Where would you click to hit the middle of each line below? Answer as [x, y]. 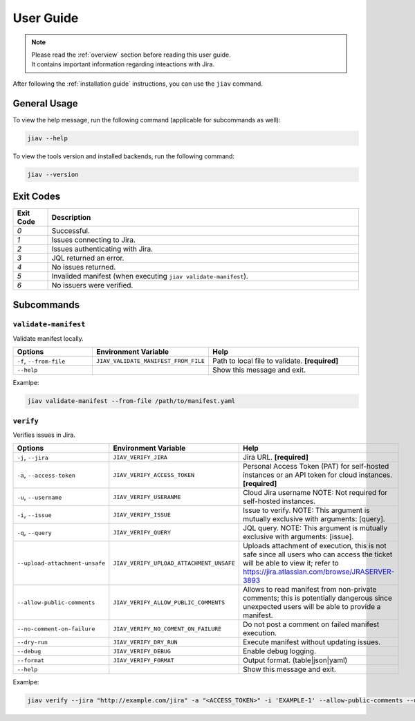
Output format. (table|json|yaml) [295, 660]
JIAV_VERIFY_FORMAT [144, 660]
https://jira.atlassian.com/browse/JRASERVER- [319, 572]
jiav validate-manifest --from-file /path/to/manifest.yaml [131, 401]
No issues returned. [84, 268]
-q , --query [34, 532]
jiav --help [48, 138]
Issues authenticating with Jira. [102, 249]
